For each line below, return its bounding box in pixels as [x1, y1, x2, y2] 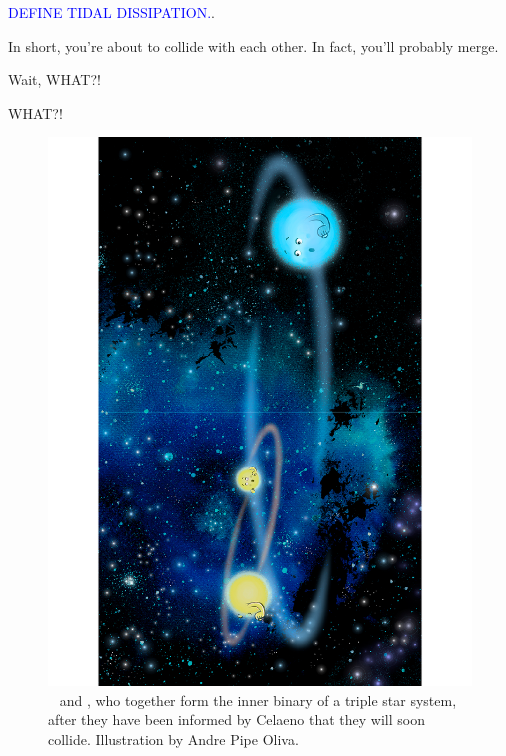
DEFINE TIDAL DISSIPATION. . [8, 2, 215, 22]
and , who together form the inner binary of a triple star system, [59, 689, 457, 710]
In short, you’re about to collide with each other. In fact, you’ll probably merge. [8, 35, 499, 56]
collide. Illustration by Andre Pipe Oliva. [48, 729, 299, 750]
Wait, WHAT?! [8, 69, 101, 90]
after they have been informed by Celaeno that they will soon [48, 709, 425, 730]
